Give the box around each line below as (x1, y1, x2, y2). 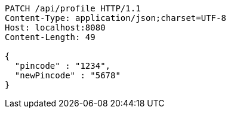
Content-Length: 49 (5, 32, 96, 42)
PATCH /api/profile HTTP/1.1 (5, 4, 141, 13)
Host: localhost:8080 (5, 23, 106, 32)
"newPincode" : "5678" (14, 71, 121, 80)
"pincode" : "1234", (14, 61, 111, 71)
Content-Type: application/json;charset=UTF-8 (5, 13, 226, 23)
